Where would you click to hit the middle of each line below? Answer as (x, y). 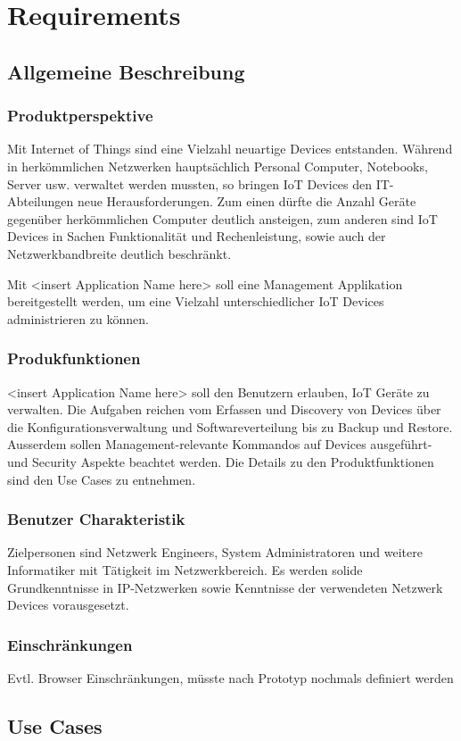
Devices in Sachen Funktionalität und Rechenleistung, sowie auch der (197, 236)
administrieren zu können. (78, 318)
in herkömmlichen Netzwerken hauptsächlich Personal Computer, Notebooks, (218, 166)
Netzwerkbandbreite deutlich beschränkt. (119, 253)
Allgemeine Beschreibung (126, 71)
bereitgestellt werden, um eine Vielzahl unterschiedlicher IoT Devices (196, 301)
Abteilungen (41, 201)
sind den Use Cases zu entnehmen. (102, 479)
